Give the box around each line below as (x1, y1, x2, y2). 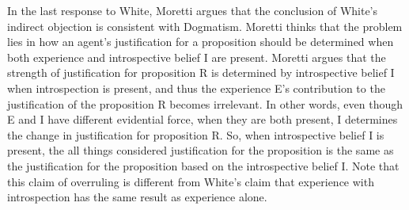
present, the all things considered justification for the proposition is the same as (7, 142, 394, 158)
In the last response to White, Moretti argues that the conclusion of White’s (7, 2, 378, 18)
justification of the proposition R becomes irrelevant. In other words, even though (7, 95, 403, 112)
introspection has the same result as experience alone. (7, 189, 267, 205)
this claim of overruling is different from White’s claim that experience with (7, 173, 374, 189)
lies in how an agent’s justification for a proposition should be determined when (7, 33, 394, 50)
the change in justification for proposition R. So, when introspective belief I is (7, 126, 384, 143)
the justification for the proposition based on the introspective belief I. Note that (7, 157, 400, 174)
